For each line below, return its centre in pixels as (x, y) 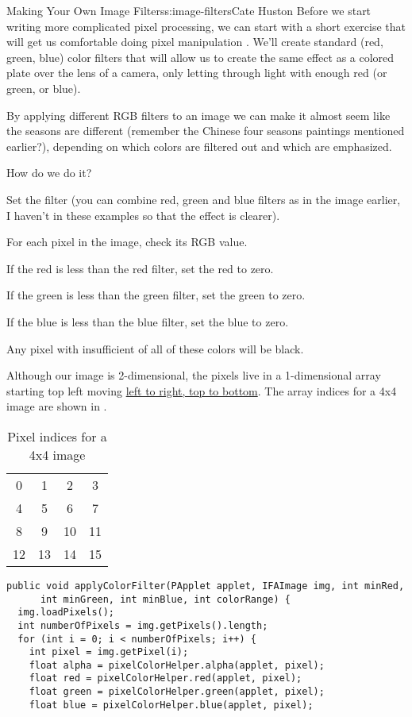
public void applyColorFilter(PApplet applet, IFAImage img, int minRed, (206, 586)
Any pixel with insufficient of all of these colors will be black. (155, 348)
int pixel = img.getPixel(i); (109, 652)
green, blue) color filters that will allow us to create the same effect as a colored (200, 57)
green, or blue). (44, 88)
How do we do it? (49, 173)
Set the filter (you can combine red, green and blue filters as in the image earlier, (204, 199)
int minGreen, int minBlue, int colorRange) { (165, 599)
